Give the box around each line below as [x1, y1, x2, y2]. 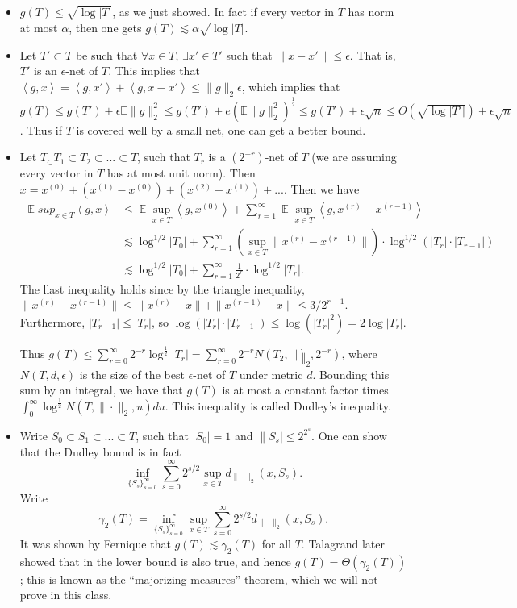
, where [341, 345, 377, 362]
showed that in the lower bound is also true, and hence [19, 552, 291, 569]
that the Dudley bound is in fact [19, 443, 181, 460]
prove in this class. [19, 586, 112, 603]
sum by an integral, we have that [19, 381, 183, 398]
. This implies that [108, 62, 200, 79]
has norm [348, 3, 394, 19]
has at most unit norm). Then [106, 164, 256, 181]
